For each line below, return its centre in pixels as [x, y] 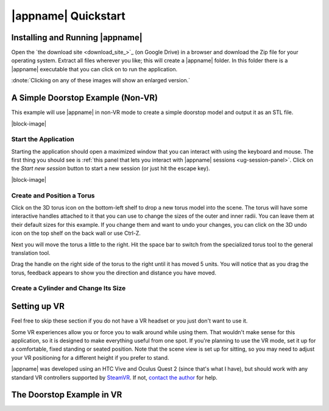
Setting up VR [38, 306]
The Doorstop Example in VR [67, 395]
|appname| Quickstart [68, 16]
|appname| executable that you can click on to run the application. [94, 69]
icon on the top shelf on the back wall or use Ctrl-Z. [76, 233]
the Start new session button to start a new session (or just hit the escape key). [111, 168]
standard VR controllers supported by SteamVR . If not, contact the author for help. [114, 377]
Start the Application [43, 139]
